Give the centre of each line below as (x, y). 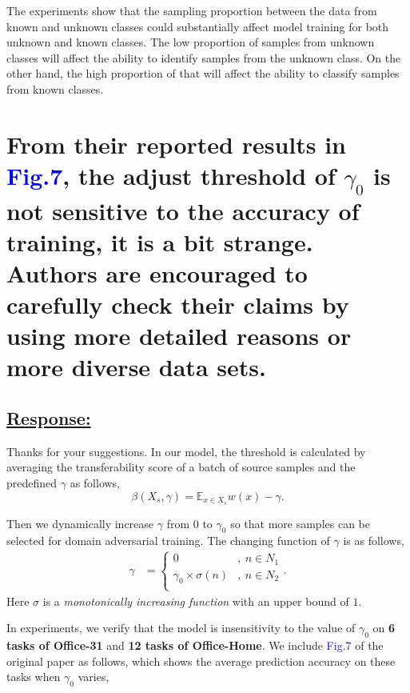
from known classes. (55, 88)
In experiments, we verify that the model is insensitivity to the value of (181, 628)
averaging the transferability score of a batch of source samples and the (181, 467)
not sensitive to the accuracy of (183, 210)
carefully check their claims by (178, 304)
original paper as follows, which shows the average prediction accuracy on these (201, 661)
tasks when (34, 677)
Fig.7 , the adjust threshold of (171, 175)
